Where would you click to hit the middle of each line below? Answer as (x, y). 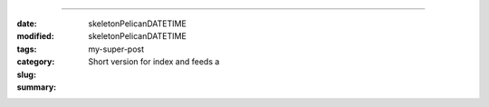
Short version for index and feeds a (154, 62)
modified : (35, 36)
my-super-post (116, 49)
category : (36, 62)
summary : (37, 87)
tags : (27, 49)
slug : (26, 74)
